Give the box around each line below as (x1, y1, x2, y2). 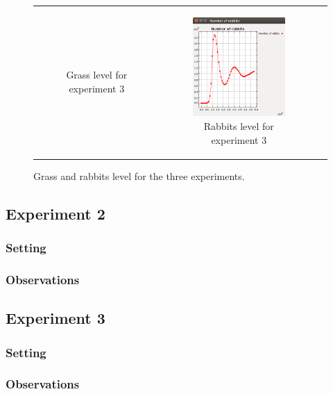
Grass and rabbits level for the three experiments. (33, 168, 245, 183)
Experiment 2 (6, 202, 105, 224)
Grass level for (66, 67, 128, 82)
